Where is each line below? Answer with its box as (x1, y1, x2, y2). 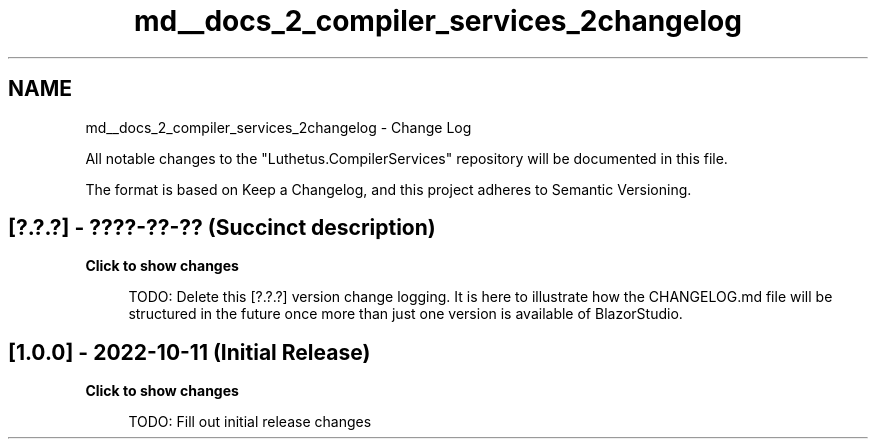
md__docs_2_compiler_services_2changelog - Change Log (85, 118, 472, 136)
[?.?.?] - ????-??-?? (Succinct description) (8, 215, 436, 241)
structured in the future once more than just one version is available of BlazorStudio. (128, 305, 683, 323)
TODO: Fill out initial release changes (128, 413, 372, 431)
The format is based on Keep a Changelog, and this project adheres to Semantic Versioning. (85, 180, 692, 198)
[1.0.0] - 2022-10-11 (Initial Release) (8, 339, 371, 365)
